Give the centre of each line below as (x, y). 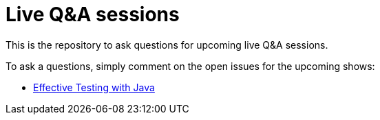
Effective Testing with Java (94, 87)
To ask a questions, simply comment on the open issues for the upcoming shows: (190, 66)
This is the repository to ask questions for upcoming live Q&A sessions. (167, 45)
